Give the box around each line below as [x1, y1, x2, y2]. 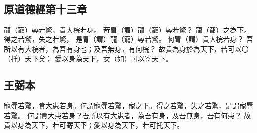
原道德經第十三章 [4, 1, 87, 16]
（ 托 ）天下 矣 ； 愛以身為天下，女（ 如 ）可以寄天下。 [4, 53, 172, 64]
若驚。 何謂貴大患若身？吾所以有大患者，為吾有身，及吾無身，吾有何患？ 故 [4, 110, 251, 120]
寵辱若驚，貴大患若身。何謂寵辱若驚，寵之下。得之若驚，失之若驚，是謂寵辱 [4, 100, 253, 111]
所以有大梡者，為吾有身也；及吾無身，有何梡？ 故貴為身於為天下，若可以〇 [4, 43, 249, 54]
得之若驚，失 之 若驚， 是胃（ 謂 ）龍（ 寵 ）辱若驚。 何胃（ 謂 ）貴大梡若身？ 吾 [4, 34, 254, 44]
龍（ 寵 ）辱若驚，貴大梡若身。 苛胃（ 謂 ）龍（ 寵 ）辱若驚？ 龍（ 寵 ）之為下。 [4, 24, 251, 34]
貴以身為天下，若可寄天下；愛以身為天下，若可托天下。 [4, 120, 184, 130]
